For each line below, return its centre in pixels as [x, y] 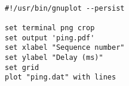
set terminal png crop [50, 28]
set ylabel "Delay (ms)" [54, 58]
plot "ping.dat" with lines [61, 77]
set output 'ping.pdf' [50, 38]
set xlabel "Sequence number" [65, 48]
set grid [22, 67]
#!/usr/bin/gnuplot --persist [65, 8]
